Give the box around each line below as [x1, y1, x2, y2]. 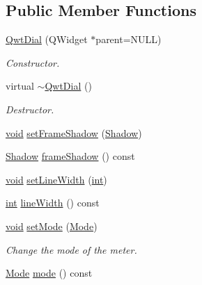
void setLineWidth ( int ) [6, 172, 107, 186]
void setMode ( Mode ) [6, 218, 98, 233]
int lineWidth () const [6, 195, 100, 210]
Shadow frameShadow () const [6, 149, 135, 163]
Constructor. [6, 55, 60, 70]
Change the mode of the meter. [6, 242, 137, 256]
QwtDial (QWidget [6, 32, 88, 47]
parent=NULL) [95, 32, 162, 47]
